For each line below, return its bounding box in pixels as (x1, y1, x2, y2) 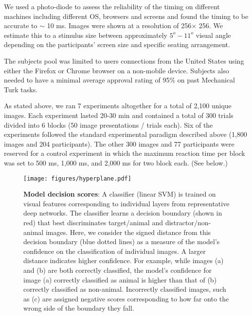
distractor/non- (165, 217, 211, 227)
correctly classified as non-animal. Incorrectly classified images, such (23, 284, 226, 294)
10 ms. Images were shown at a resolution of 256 (47, 20, 192, 31)
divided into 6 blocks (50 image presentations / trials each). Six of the (4, 119, 213, 130)
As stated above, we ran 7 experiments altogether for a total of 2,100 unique (4, 100, 232, 111)
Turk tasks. (4, 84, 38, 94)
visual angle (196, 30, 231, 40)
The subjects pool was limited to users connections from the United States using (4, 55, 244, 66)
